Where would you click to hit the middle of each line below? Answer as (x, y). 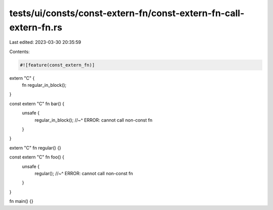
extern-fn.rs (36, 27)
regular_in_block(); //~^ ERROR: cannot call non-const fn (94, 120)
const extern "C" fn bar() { (37, 103)
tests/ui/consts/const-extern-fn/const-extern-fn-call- (127, 13)
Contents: (19, 51)
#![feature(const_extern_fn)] (57, 65)
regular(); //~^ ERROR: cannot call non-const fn (84, 173)
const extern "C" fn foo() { (37, 157)
